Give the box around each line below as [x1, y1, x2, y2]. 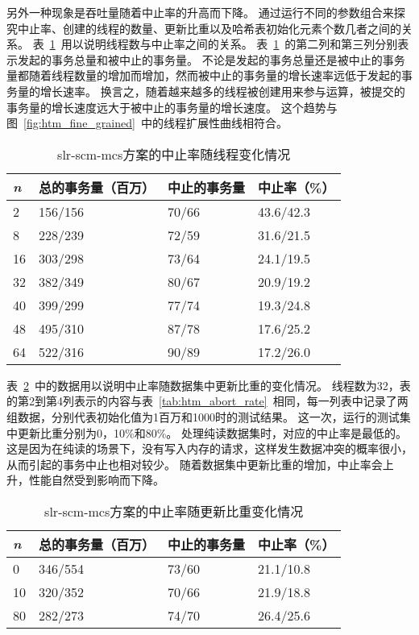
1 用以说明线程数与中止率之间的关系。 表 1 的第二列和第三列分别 [49, 35, 398, 52]
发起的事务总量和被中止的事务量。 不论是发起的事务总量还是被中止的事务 [17, 51, 405, 68]
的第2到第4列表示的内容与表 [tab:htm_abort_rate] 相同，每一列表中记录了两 [6, 392, 409, 409]
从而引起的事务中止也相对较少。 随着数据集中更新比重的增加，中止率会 [6, 455, 383, 472]
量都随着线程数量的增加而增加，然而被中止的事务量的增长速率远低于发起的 [6, 67, 401, 84]
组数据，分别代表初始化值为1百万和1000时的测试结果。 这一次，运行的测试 [6, 408, 400, 425]
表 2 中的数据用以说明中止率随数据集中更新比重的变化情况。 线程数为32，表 [6, 376, 411, 393]
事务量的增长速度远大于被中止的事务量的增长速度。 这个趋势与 [6, 98, 338, 115]
